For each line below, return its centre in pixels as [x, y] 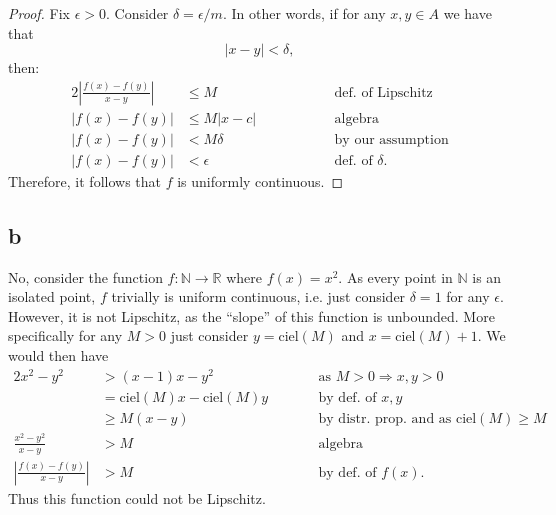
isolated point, [52, 296]
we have [467, 13]
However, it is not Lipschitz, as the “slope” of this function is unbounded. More [251, 315]
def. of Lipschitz [383, 92]
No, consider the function [85, 276]
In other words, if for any [308, 13]
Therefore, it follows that [84, 180]
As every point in [399, 276]
